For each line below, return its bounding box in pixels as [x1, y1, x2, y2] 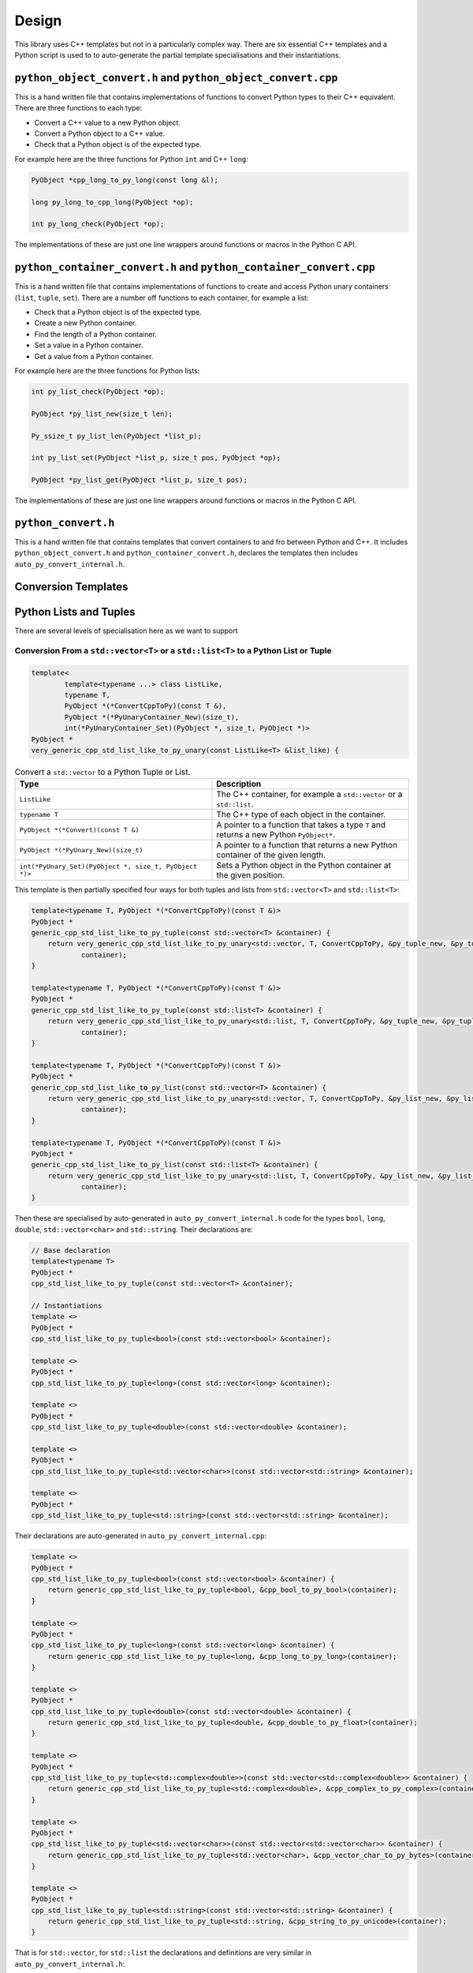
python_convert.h [14, 516, 115, 529]
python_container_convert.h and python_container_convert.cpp [14, 260, 376, 274]
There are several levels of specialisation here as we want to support [14, 626, 238, 635]
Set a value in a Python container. [34, 340, 143, 350]
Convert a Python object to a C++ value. [34, 129, 166, 138]
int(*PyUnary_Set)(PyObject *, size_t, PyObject [19, 863, 197, 871]
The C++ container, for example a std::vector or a [216, 789, 403, 800]
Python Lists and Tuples [14, 605, 136, 619]
